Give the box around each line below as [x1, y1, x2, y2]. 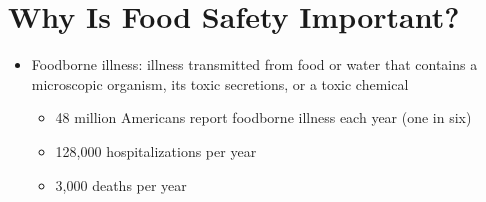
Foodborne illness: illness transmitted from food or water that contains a [31, 54, 478, 75]
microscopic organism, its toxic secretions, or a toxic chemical [31, 73, 409, 94]
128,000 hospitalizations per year [55, 140, 257, 161]
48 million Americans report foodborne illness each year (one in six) [55, 107, 472, 128]
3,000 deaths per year [55, 174, 187, 195]
